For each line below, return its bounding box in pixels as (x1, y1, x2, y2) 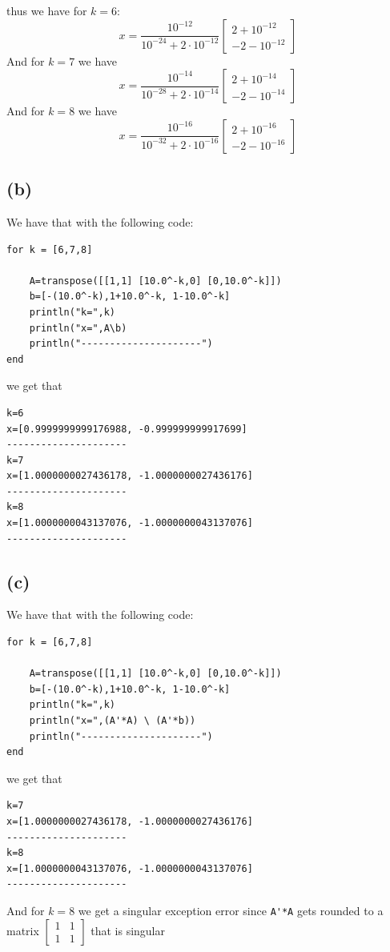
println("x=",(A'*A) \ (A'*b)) (29, 715, 196, 727)
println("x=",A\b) (29, 322, 127, 334)
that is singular (90, 922, 166, 938)
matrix (6, 922, 39, 938)
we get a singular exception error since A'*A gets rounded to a (78, 902, 384, 918)
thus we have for (6, 2, 87, 18)
